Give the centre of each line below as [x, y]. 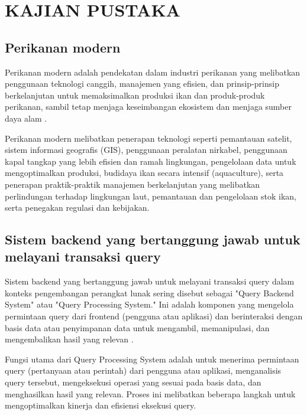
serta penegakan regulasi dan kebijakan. [77, 207]
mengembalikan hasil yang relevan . [69, 339]
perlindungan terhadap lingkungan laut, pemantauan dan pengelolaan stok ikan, [151, 196]
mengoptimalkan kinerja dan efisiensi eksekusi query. [101, 405]
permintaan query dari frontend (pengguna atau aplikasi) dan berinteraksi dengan [154, 316]
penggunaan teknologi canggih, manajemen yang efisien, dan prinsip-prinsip [142, 84]
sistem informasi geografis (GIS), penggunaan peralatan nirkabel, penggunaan [146, 150]
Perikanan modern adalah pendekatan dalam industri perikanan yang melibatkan [153, 72]
